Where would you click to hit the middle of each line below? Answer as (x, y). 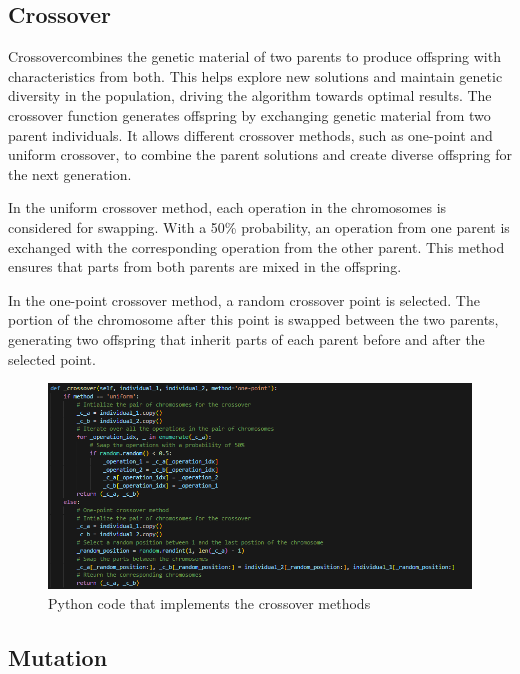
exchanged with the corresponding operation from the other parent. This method (256, 246)
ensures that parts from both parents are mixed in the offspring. (205, 266)
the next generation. (70, 173)
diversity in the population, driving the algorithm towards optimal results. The (250, 95)
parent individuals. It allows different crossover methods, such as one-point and (250, 134)
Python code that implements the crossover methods (209, 602)
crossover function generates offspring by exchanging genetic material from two (249, 114)
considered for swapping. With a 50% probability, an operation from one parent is (259, 226)
